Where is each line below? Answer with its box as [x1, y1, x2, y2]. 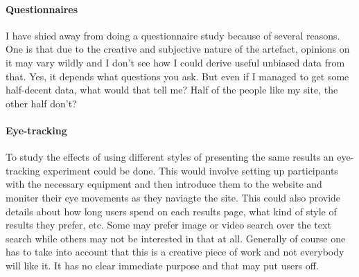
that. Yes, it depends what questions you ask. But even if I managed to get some [6, 69, 349, 83]
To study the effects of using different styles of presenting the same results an [6, 150, 334, 164]
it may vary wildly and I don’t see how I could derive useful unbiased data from [6, 55, 345, 69]
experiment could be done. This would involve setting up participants [43, 163, 338, 177]
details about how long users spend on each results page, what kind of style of [6, 204, 337, 218]
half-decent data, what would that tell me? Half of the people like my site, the [6, 82, 338, 97]
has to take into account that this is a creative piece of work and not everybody [6, 244, 344, 259]
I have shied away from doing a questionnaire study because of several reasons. [6, 28, 340, 42]
